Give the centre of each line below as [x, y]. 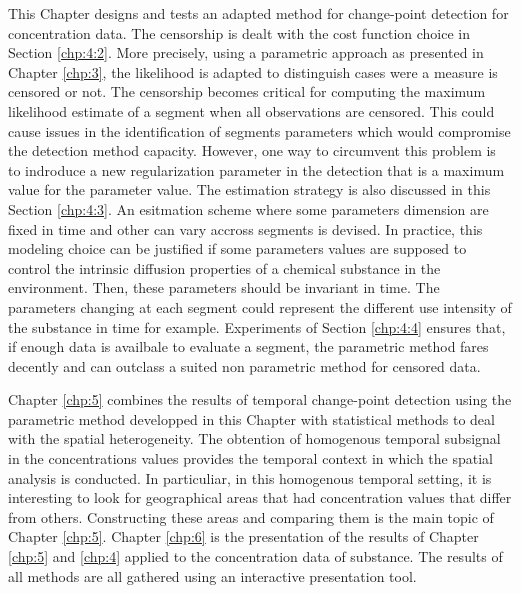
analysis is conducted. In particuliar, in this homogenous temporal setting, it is [250, 477]
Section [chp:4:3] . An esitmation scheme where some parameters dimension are [248, 208]
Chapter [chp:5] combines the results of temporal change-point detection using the [260, 399]
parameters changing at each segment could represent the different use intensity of [260, 306]
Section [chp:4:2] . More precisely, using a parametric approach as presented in [246, 52]
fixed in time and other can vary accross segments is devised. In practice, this [245, 228]
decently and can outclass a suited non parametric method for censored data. [244, 365]
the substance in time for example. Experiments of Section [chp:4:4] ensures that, [257, 326]
